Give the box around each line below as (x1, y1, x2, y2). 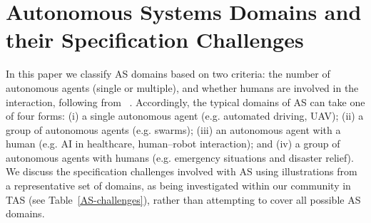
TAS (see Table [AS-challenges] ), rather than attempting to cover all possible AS (6, 192, 361, 207)
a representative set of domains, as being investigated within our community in (6, 178, 351, 193)
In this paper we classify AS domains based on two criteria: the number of (6, 66, 330, 81)
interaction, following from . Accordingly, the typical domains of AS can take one (6, 94, 365, 109)
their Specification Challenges (6, 25, 304, 54)
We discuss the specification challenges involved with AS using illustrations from (6, 164, 357, 179)
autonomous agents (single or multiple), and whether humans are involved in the (6, 80, 359, 95)
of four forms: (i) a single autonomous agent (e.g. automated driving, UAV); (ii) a (6, 108, 364, 123)
